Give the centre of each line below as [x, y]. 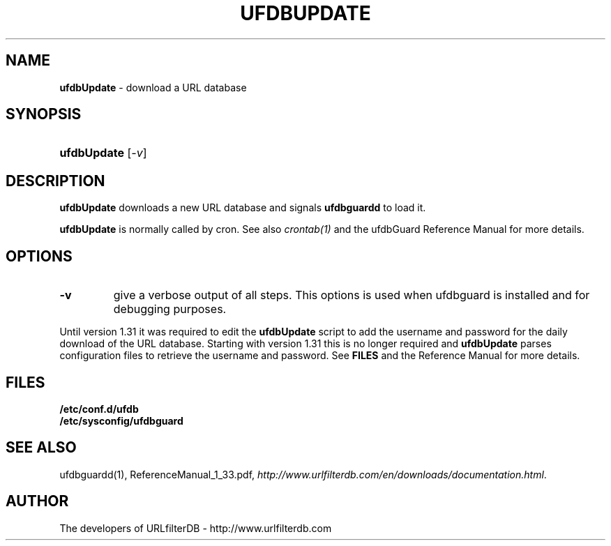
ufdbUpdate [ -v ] [103, 153]
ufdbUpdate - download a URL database [153, 87]
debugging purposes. [170, 309]
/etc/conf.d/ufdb [99, 409]
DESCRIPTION [55, 181]
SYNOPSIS [44, 114]
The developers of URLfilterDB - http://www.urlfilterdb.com [196, 528]
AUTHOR [37, 501]
